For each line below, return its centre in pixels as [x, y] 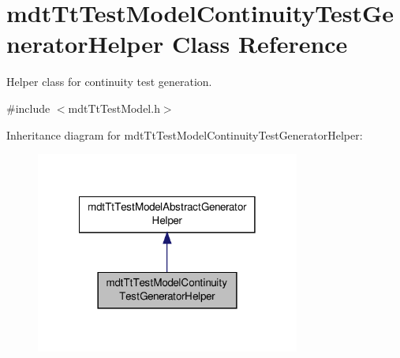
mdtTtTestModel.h [114, 108]
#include [28, 108]
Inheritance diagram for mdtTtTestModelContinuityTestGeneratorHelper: [185, 134]
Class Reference [260, 44]
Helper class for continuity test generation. [109, 82]
